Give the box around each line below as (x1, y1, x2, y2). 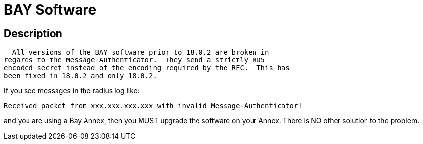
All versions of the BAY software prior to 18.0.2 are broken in (12, 48, 269, 57)
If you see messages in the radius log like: (4, 86, 140, 95)
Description (4, 27, 62, 40)
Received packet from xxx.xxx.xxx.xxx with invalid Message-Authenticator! (4, 102, 302, 110)
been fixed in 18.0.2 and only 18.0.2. (4, 72, 157, 80)
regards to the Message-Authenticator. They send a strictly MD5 (4, 56, 265, 64)
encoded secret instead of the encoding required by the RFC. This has (4, 64, 290, 72)
